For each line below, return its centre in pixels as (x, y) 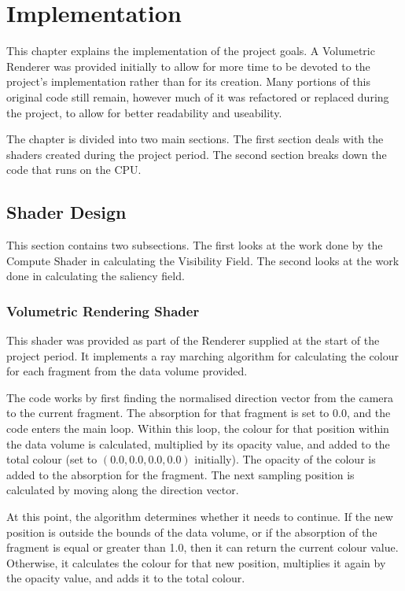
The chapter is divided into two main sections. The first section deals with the (195, 139)
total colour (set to (52, 459)
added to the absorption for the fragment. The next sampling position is (180, 474)
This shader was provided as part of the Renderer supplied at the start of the (193, 340)
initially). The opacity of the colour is (285, 459)
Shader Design (66, 212)
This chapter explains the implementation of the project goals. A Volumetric (191, 51)
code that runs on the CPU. (74, 170)
